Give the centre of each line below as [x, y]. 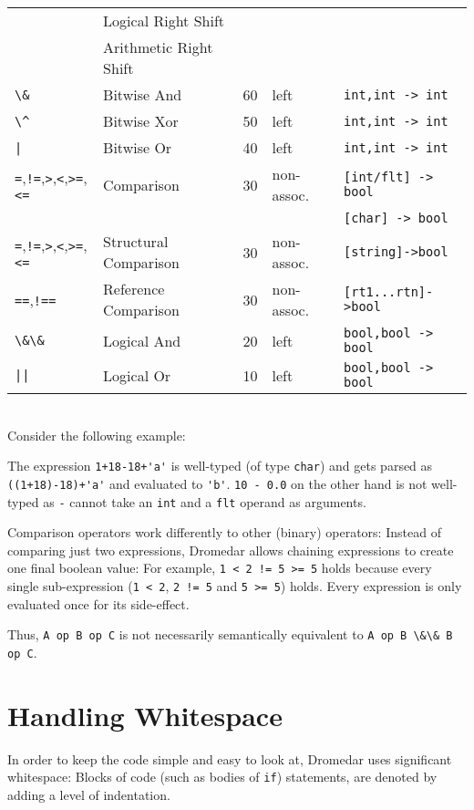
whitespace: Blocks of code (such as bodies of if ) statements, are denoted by [222, 777]
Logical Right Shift [164, 21]
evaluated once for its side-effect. [98, 603]
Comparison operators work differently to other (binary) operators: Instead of [224, 532]
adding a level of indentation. [89, 794]
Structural [136, 241]
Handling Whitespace [145, 715]
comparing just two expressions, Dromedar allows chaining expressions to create [231, 550]
